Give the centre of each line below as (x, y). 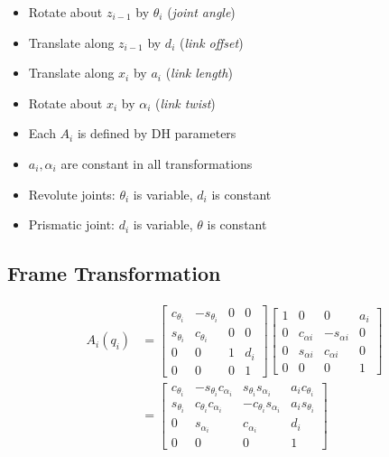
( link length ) (199, 73)
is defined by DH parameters (157, 133)
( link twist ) (185, 103)
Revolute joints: (72, 194)
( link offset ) (211, 42)
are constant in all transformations (157, 163)
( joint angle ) (201, 12)
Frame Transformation (114, 273)
